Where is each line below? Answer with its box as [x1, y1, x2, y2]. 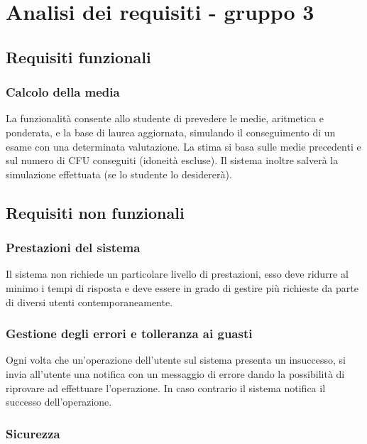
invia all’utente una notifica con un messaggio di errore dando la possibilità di [6, 366, 345, 381]
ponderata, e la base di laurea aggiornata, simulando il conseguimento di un [6, 124, 336, 139]
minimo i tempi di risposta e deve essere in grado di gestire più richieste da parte [6, 280, 358, 295]
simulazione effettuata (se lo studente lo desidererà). [6, 166, 232, 181]
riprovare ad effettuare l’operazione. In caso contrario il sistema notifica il [6, 380, 326, 395]
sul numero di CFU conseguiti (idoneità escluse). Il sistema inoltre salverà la [6, 153, 339, 168]
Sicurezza [6, 424, 60, 442]
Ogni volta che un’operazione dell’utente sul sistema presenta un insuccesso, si [6, 352, 346, 367]
